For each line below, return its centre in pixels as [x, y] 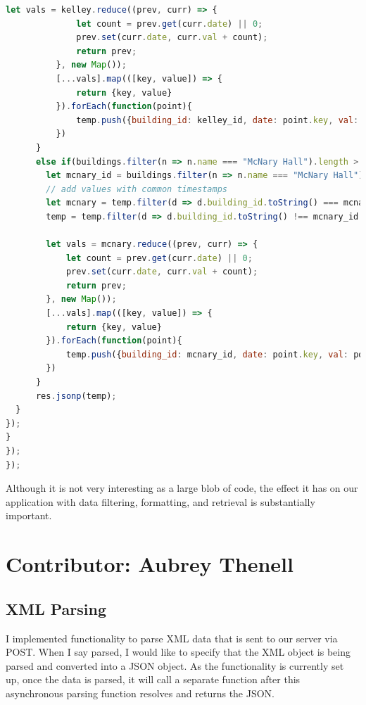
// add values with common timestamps [137, 189]
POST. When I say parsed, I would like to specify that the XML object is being [178, 652]
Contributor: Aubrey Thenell [150, 564]
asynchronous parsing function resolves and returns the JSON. [140, 693]
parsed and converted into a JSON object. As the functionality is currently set [175, 665]
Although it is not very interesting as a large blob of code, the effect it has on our [182, 488]
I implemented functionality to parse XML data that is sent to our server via [172, 638]
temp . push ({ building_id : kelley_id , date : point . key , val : [217, 120]
